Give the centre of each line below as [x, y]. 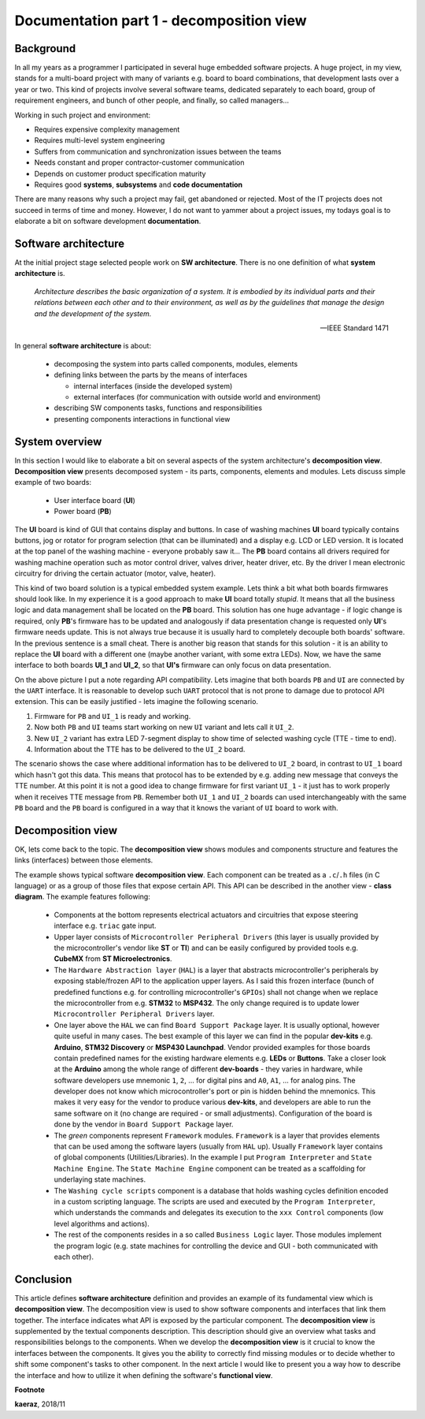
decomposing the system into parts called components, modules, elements [176, 363]
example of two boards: [53, 482]
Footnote [30, 1389]
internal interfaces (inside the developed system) [153, 385]
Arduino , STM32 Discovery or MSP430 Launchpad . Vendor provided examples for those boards [212, 1047]
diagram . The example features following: [83, 897]
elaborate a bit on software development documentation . [108, 222]
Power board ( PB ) [83, 512]
